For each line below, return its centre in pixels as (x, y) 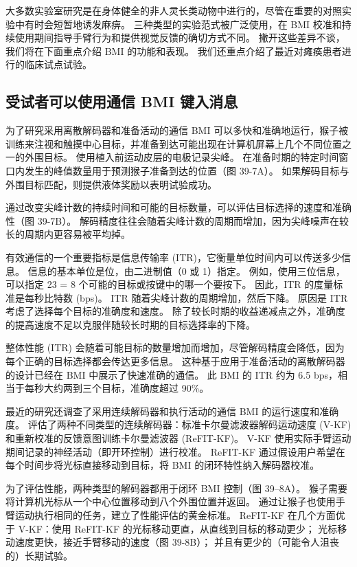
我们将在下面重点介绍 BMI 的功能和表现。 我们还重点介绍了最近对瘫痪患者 (174, 51)
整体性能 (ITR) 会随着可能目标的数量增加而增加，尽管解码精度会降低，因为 (175, 347)
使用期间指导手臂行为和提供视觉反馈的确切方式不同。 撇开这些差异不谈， (180, 37)
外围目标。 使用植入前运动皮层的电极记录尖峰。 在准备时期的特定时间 (182, 157)
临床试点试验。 (58, 64)
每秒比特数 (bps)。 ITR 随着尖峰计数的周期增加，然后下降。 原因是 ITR (186, 297)
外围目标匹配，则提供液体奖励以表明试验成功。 (111, 184)
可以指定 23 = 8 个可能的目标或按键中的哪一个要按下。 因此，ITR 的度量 (170, 284)
